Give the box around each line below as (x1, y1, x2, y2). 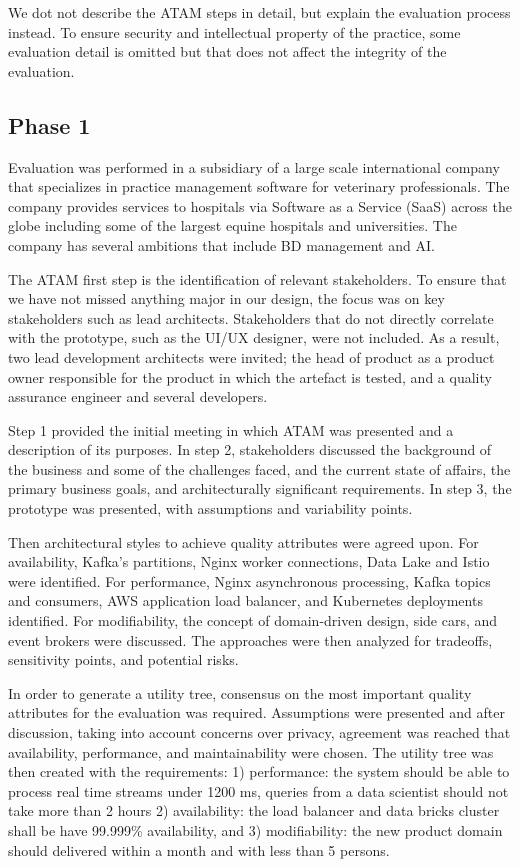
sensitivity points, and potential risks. (8, 649, 239, 670)
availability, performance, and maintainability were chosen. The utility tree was (8, 741, 494, 762)
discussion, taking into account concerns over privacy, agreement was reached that (8, 722, 511, 743)
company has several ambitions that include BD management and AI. (8, 234, 435, 255)
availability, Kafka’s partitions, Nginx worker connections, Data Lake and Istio (8, 551, 490, 572)
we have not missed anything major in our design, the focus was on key (8, 288, 445, 309)
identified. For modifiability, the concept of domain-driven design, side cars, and (8, 610, 498, 631)
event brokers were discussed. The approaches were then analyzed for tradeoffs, (8, 629, 493, 650)
